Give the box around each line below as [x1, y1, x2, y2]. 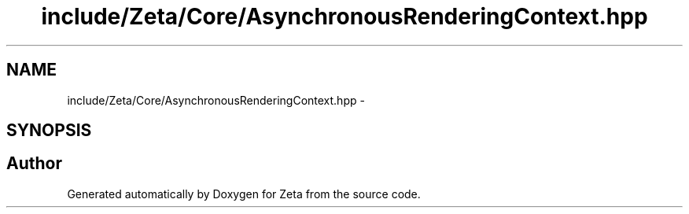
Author [6, 153, 62, 174]
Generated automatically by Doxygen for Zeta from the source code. [67, 186, 421, 201]
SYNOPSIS [6, 120, 92, 141]
